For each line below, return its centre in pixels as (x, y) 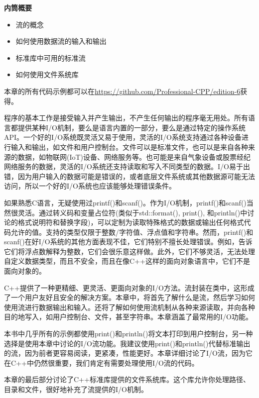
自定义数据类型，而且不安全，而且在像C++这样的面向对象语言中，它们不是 (127, 261)
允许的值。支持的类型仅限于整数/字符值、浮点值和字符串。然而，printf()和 (132, 232)
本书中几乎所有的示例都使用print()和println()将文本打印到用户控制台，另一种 (129, 334)
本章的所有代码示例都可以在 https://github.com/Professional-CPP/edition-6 (122, 91)
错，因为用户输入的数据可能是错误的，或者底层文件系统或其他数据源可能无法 (129, 176)
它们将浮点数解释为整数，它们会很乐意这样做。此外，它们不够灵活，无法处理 (129, 251)
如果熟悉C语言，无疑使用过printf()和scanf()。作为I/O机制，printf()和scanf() (125, 202)
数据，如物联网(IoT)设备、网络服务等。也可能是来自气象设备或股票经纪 (134, 156)
